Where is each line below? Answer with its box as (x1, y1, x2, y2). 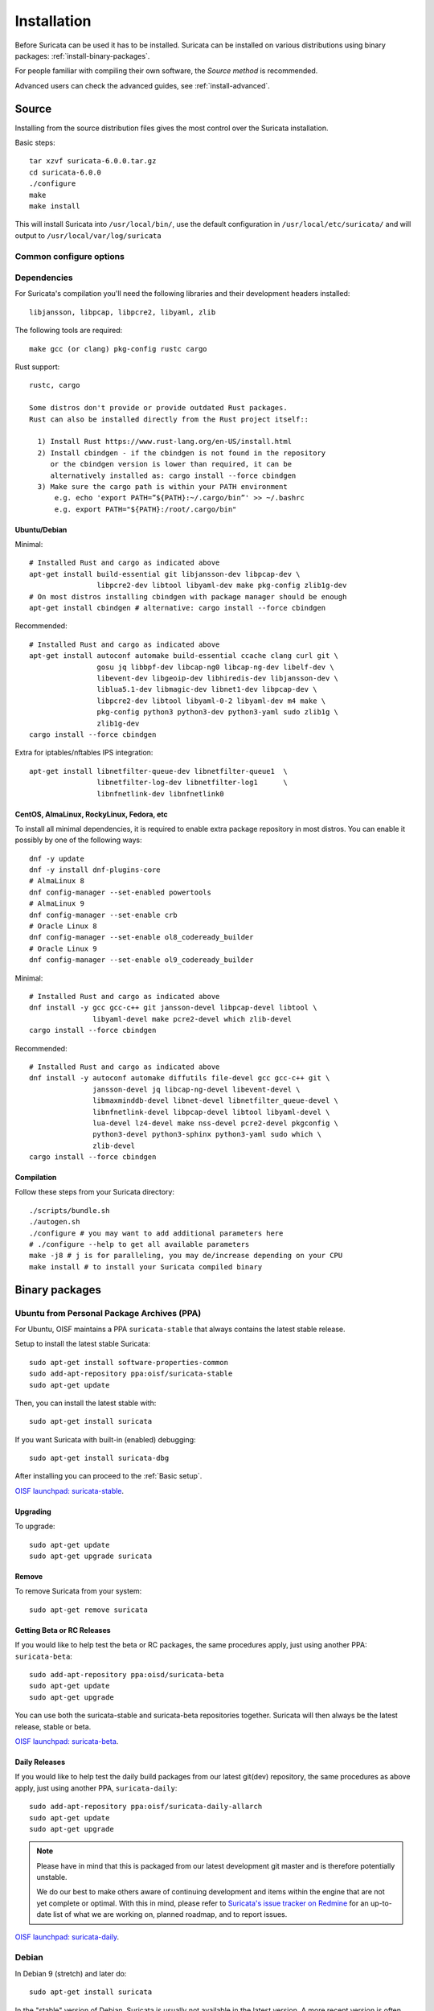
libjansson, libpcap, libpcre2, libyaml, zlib (29, 307, 216, 317)
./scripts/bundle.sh (29, 1206, 110, 1215)
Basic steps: (14, 138, 55, 148)
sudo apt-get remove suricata (29, 1605, 149, 1614)
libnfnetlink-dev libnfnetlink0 (96, 789, 224, 798)
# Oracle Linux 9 (29, 944, 97, 953)
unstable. (36, 1873, 68, 1882)
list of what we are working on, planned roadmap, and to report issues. (52, 1910, 288, 1919)
